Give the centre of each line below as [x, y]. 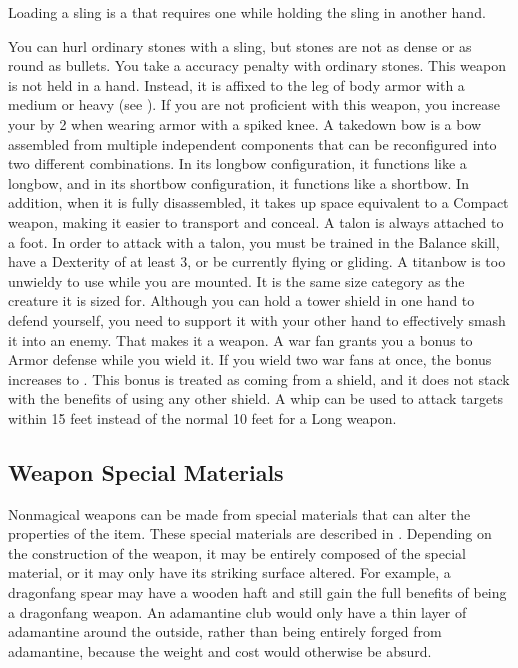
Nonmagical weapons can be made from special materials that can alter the [239, 513]
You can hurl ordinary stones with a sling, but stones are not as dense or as [240, 45]
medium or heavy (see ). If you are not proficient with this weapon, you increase [254, 104]
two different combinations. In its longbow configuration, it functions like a [237, 163]
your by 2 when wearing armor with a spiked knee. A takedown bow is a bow [245, 123]
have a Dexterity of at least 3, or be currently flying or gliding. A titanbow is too [257, 261]
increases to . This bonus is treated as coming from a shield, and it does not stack [259, 378]
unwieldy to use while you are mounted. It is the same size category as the [236, 280]
